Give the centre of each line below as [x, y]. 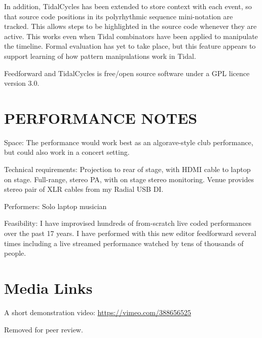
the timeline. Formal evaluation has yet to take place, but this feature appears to [130, 46]
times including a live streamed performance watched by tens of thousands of [124, 243]
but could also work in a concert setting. [67, 152]
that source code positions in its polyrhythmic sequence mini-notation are [119, 16]
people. [15, 253]
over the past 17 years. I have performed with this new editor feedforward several [130, 233]
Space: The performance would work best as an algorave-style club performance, [129, 142]
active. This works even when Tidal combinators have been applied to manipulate [131, 36]
